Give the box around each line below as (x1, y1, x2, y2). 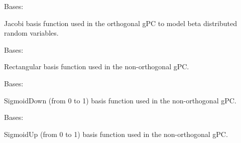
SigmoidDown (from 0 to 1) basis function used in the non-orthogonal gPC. (4, 95, 236, 105)
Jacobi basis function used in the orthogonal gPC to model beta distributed (4, 18, 237, 28)
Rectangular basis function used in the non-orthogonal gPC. (4, 61, 189, 72)
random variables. (4, 28, 59, 38)
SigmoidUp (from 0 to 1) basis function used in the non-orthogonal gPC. (4, 128, 228, 139)
